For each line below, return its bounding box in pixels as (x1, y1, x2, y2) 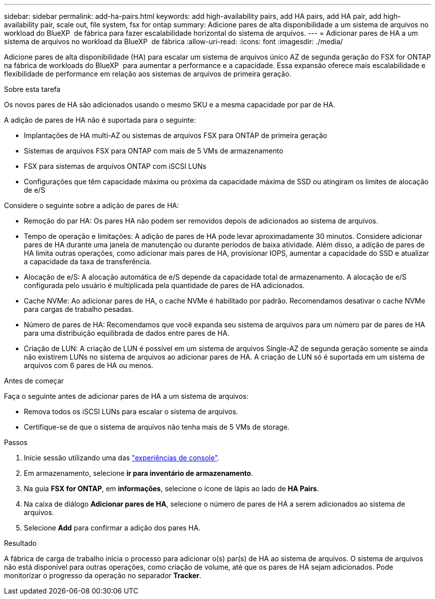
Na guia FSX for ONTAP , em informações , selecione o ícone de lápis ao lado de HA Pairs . (24, 484, 319, 493)
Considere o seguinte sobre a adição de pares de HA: (4, 201, 179, 210)
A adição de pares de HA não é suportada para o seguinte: (4, 116, 196, 124)
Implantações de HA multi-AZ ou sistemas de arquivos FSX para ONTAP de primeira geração (24, 131, 327, 140)
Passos (4, 438, 28, 447)
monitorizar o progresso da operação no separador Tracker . (4, 571, 202, 580)
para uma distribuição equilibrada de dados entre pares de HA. (24, 329, 229, 337)
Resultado (4, 539, 37, 547)
